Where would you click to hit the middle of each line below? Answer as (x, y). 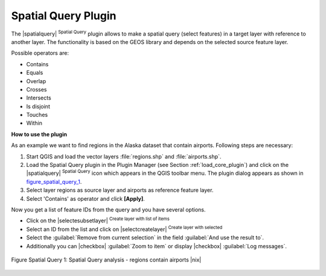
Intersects (39, 98)
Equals (35, 73)
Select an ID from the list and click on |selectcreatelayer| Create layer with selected (124, 229)
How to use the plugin (39, 134)
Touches (37, 115)
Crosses (37, 89)
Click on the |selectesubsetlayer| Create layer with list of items (98, 220)
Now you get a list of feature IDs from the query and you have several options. (108, 209)
